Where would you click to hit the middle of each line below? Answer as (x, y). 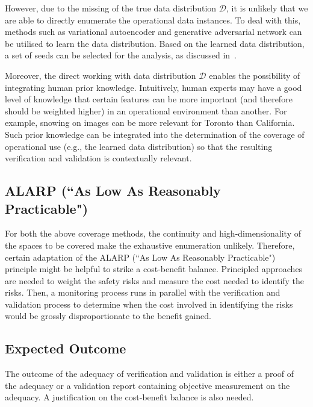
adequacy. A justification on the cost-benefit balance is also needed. (129, 397)
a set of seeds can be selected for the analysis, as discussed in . (121, 55)
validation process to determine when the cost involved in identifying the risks (149, 304)
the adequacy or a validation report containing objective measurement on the (147, 385)
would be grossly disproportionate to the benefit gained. (108, 316)
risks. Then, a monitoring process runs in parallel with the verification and (143, 292)
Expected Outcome (66, 348)
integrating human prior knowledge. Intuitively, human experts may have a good (153, 87)
